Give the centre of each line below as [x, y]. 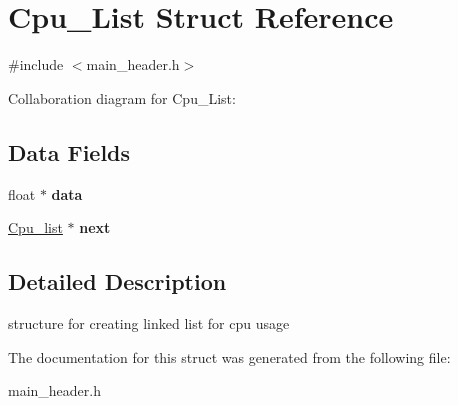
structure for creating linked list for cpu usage [149, 322]
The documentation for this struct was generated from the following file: [229, 356]
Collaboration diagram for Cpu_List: [122, 97]
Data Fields [69, 151]
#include [36, 64]
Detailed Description [117, 281]
